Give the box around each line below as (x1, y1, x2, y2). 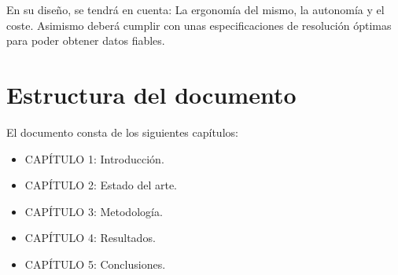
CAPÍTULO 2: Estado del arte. (24, 177, 177, 193)
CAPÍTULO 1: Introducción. (24, 150, 164, 167)
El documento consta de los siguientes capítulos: (6, 123, 238, 140)
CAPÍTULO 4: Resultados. (24, 229, 156, 246)
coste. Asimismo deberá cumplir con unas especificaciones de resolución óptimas (6, 16, 392, 33)
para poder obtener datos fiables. (6, 32, 165, 49)
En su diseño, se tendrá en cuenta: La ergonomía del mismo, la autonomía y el (6, 2, 385, 17)
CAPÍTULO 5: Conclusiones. (24, 255, 166, 272)
